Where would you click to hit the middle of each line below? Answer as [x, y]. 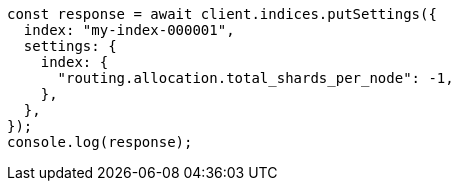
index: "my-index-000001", [129, 30]
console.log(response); [100, 142]
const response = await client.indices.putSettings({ [222, 14]
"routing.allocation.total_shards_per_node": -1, [255, 78]
